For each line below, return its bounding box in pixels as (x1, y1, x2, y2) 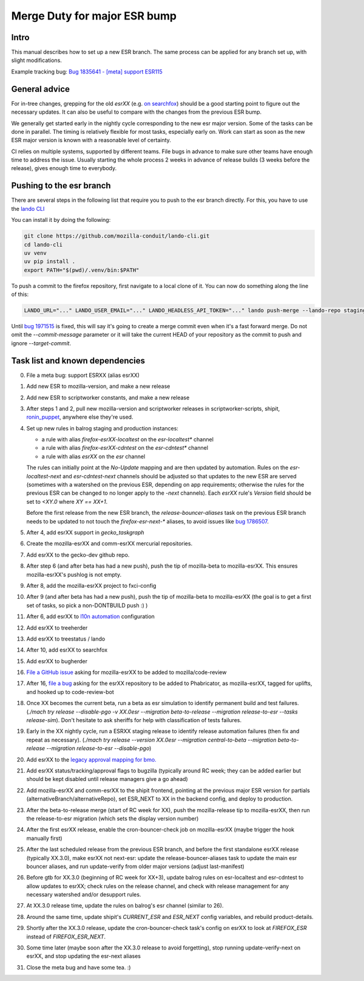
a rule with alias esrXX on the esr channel (41, 453, 146, 460)
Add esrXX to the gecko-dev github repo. (26, 551, 130, 559)
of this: (11, 291, 29, 298)
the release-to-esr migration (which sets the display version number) (26, 814, 199, 822)
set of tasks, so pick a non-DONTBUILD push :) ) (26, 602, 148, 609)
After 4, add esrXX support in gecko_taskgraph (26, 529, 145, 536)
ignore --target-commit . (11, 339, 72, 346)
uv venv (24, 249, 47, 256)
